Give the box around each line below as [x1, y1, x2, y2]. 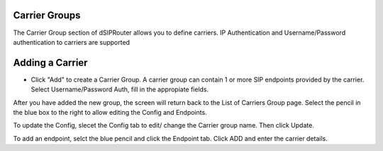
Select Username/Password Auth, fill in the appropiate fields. [30, 85, 209, 94]
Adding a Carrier [13, 57, 88, 69]
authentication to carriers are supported [13, 38, 131, 46]
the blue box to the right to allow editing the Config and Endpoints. [13, 108, 207, 116]
